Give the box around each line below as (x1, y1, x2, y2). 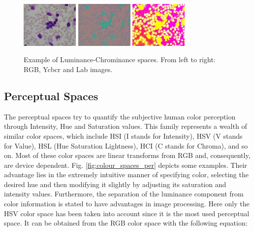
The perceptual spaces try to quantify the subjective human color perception (4, 111, 236, 121)
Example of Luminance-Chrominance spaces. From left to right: (24, 54, 216, 65)
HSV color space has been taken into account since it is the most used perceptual (4, 208, 250, 218)
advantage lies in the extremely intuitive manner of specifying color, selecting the (4, 169, 249, 180)
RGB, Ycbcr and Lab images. (24, 64, 113, 74)
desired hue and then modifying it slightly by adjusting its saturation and (4, 179, 226, 189)
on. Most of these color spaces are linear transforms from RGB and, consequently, (4, 150, 251, 160)
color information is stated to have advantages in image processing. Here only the (4, 198, 250, 209)
